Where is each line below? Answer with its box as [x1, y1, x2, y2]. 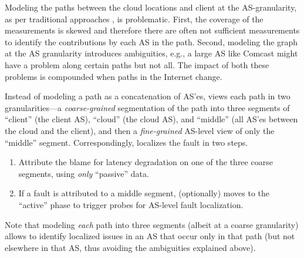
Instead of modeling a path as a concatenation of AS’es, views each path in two [5, 90, 291, 102]
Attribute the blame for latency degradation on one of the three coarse [18, 156, 273, 168]
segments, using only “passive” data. [18, 167, 149, 179]
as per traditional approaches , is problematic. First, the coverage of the [5, 12, 264, 25]
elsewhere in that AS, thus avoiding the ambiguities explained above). [5, 241, 256, 253]
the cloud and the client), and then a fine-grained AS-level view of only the [5, 124, 275, 136]
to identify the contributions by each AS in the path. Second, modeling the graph [5, 35, 298, 48]
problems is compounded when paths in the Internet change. [5, 70, 222, 82]
